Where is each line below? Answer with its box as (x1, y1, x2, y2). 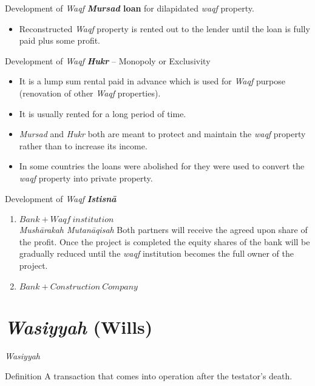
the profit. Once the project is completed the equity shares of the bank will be (19, 235, 310, 248)
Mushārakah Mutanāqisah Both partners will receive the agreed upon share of (19, 223, 308, 236)
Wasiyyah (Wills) (5, 314, 153, 339)
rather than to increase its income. (19, 139, 147, 152)
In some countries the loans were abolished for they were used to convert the (19, 160, 305, 172)
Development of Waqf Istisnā (5, 192, 117, 205)
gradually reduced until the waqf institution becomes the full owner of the (19, 247, 294, 260)
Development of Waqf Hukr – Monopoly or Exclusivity (5, 54, 211, 67)
